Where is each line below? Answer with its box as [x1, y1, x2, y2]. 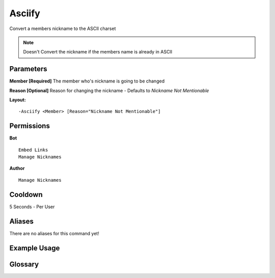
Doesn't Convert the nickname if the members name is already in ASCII [23, 49, 173, 55]
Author [9, 165, 25, 172]
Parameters [9, 65, 47, 73]
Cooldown [9, 190, 43, 199]
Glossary [9, 260, 39, 268]
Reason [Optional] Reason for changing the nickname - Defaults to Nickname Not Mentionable [9, 87, 209, 94]
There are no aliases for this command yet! [9, 230, 99, 236]
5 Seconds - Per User [9, 204, 55, 210]
